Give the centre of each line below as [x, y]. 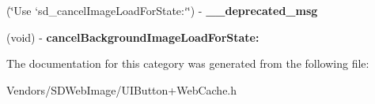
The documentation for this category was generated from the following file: [188, 63]
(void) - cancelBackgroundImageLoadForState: [133, 37]
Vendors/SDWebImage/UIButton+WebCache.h [122, 89]
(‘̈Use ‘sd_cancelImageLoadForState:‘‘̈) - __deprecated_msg [162, 10]
